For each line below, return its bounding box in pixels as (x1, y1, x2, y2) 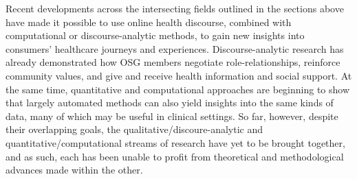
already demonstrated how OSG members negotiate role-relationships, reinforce (6, 55, 340, 69)
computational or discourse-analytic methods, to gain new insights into (6, 28, 305, 43)
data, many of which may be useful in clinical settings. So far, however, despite (6, 108, 338, 123)
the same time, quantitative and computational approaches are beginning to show (6, 82, 350, 96)
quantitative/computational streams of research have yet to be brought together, (6, 135, 345, 150)
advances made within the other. (6, 163, 143, 177)
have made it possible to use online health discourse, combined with (6, 14, 292, 29)
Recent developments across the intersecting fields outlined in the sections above (6, 1, 344, 15)
